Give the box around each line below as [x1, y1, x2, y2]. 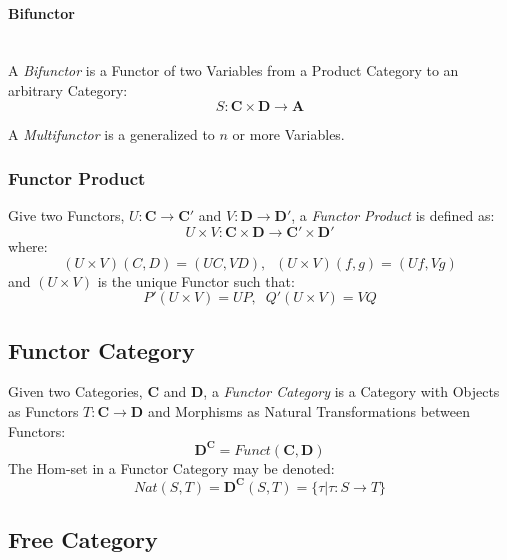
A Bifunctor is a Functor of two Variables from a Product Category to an [8, 60, 459, 81]
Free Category [8, 524, 158, 555]
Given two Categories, [8, 381, 143, 402]
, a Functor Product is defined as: [291, 205, 495, 226]
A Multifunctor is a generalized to [8, 123, 215, 144]
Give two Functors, [8, 205, 125, 226]
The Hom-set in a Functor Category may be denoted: [8, 457, 335, 478]
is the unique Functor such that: [97, 270, 295, 291]
